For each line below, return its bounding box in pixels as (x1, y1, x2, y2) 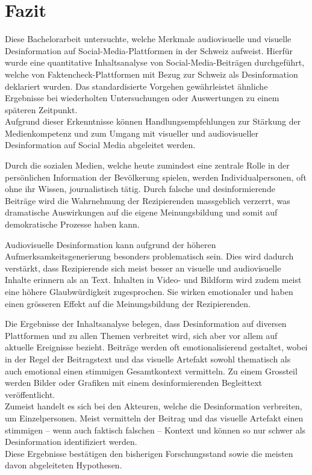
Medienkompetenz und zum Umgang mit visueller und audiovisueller (5, 126, 259, 139)
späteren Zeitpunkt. (5, 103, 78, 116)
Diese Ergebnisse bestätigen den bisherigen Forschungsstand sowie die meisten (5, 447, 293, 459)
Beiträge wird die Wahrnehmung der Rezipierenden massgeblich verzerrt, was (5, 194, 290, 206)
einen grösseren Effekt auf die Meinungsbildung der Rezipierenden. (5, 297, 251, 309)
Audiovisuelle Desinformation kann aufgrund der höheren (5, 238, 216, 250)
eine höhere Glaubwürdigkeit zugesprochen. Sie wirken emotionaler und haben (5, 285, 293, 297)
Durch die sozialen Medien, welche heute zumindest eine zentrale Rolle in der (5, 159, 290, 172)
